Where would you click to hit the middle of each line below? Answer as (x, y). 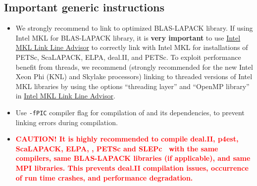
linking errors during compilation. (67, 122)
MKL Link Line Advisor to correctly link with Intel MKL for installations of (132, 47)
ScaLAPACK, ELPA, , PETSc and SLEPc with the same (117, 148)
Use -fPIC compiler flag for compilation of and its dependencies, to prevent (130, 112)
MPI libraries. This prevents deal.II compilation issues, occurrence (132, 167)
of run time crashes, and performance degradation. (104, 177)
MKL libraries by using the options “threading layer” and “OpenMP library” (132, 86)
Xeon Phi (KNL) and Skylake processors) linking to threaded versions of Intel (134, 76)
